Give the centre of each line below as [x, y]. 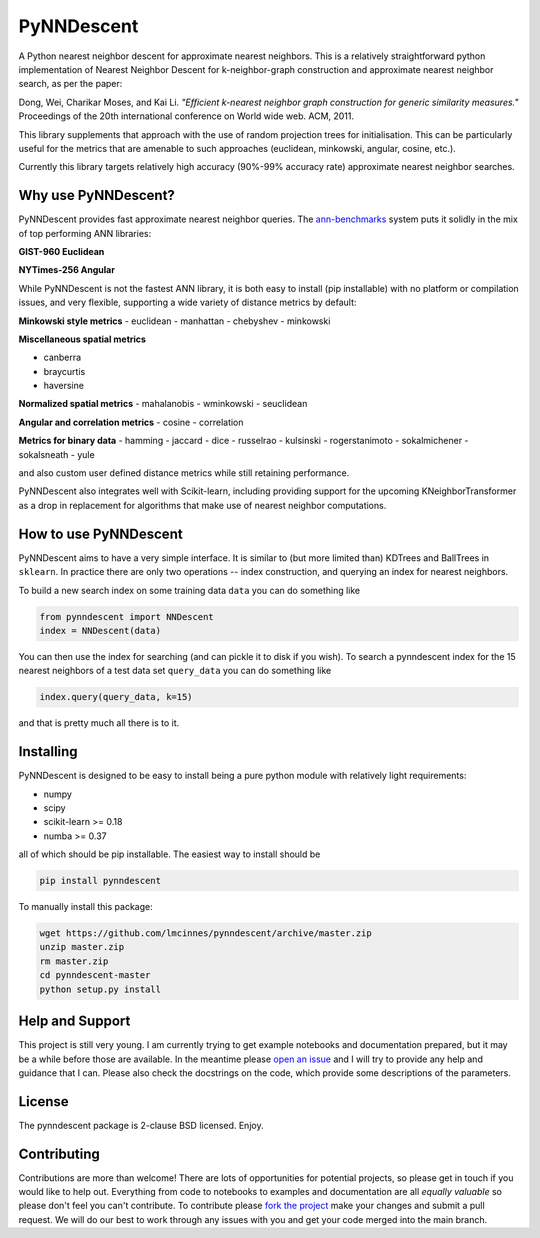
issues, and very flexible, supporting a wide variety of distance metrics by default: [187, 302]
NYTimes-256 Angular [66, 270]
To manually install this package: [86, 907]
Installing [48, 751]
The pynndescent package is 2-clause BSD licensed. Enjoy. [141, 1125]
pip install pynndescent [100, 881]
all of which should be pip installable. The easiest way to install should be [169, 854]
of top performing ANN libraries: [85, 233]
